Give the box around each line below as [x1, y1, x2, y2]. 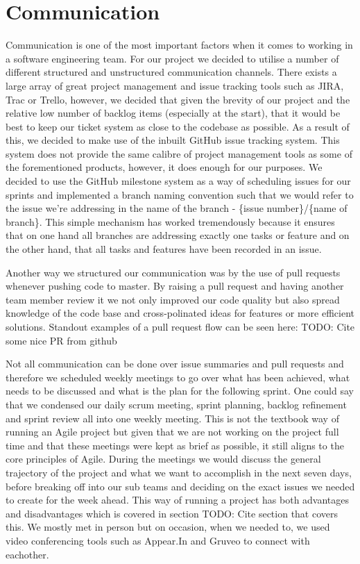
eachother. [6, 547, 49, 561]
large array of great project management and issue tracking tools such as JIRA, [6, 78, 344, 92]
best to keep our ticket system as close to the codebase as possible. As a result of [6, 119, 350, 133]
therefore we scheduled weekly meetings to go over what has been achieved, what [6, 370, 350, 384]
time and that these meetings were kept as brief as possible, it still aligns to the [6, 438, 344, 452]
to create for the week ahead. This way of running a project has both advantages [6, 492, 350, 507]
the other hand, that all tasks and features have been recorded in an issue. [6, 242, 322, 256]
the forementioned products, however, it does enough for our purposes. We [6, 160, 323, 174]
